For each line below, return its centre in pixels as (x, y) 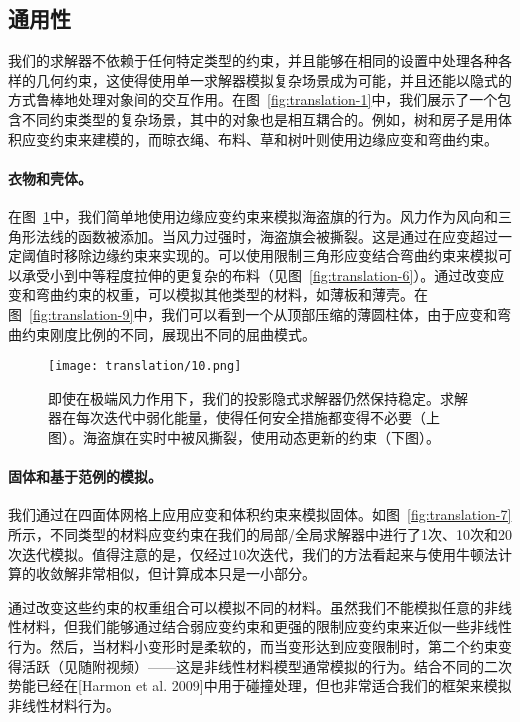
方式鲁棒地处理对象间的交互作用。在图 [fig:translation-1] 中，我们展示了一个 (253, 99)
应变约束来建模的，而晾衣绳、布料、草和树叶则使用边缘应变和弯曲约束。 (259, 138)
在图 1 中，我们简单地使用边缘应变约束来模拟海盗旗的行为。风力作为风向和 (253, 215)
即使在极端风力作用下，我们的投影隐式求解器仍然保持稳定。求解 (258, 397)
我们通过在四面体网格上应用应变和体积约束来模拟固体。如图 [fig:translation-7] (260, 514)
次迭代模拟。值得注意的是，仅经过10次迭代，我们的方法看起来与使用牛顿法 (253, 553)
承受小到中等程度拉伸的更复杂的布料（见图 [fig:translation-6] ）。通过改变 (256, 274)
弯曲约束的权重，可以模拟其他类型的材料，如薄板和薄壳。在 (231, 294)
